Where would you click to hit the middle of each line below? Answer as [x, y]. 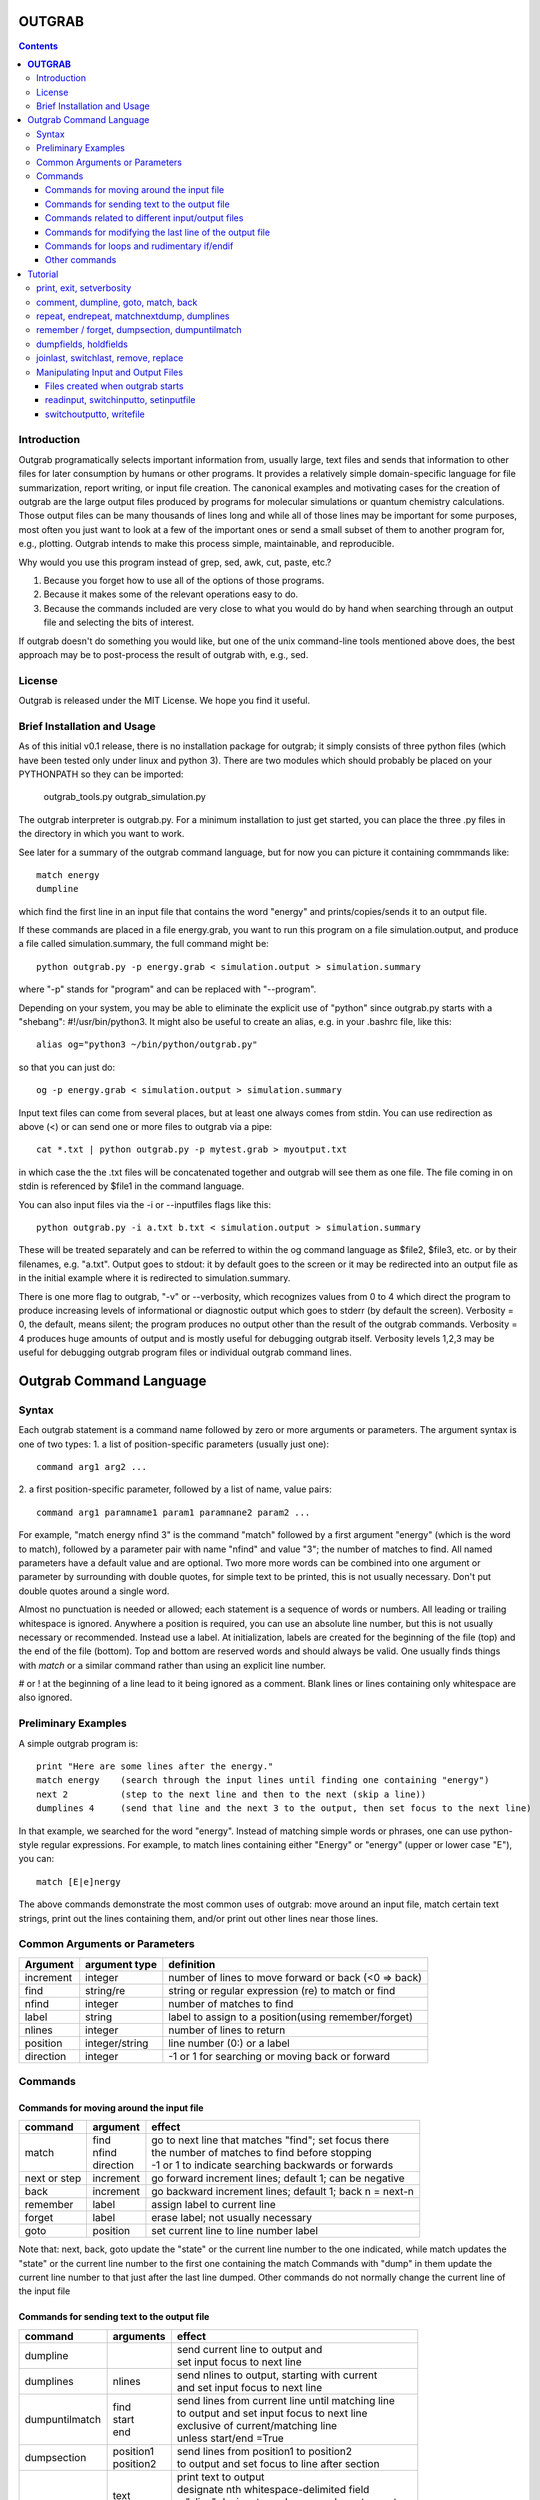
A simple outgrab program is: [78, 1743]
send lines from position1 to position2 [264, 2451]
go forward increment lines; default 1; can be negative [278, 2178]
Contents [38, 46]
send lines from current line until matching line [285, 2400]
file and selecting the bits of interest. [119, 622]
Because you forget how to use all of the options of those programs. [184, 580]
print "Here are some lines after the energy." [155, 1766]
